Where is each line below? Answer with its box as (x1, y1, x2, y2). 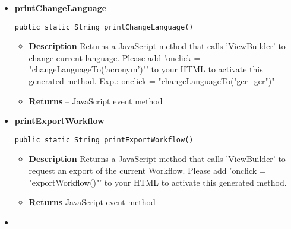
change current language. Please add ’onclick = (29, 51, 201, 63)
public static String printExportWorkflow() (14, 135, 194, 144)
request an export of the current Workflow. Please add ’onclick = (29, 164, 266, 177)
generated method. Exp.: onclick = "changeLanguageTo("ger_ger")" (29, 75, 275, 87)
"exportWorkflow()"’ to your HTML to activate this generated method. (29, 176, 287, 188)
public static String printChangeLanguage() (14, 23, 194, 31)
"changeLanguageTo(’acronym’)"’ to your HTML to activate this (29, 63, 263, 75)
